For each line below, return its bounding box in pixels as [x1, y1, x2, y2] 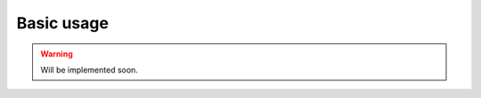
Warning [40, 49, 73, 59]
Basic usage [16, 13, 109, 33]
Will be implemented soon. [40, 64, 138, 75]
